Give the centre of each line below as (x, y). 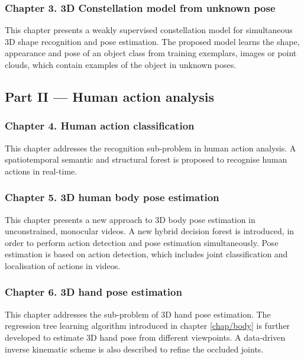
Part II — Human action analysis (110, 96)
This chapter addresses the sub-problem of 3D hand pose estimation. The (138, 314)
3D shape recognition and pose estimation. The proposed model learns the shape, (152, 41)
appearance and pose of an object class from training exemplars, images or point (151, 53)
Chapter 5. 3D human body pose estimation (112, 197)
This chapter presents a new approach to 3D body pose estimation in (130, 219)
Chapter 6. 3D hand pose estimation (93, 292)
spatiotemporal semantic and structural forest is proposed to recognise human (146, 159)
